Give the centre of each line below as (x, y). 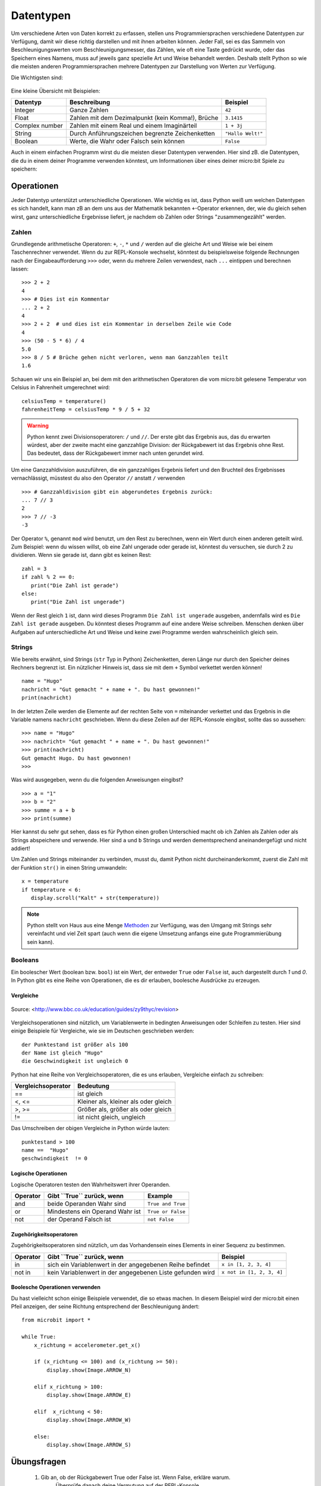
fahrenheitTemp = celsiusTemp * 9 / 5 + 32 (86, 409)
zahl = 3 (34, 569)
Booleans (25, 960)
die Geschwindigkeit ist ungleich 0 (75, 1061)
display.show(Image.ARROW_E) (89, 1395)
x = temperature (45, 881)
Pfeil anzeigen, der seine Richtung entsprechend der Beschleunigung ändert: (105, 1306)
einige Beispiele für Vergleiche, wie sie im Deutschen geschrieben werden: (103, 1031)
